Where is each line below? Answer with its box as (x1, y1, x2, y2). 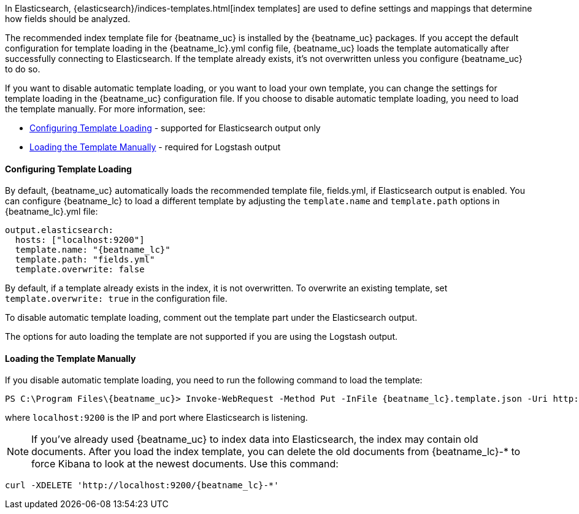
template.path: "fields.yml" (15, 255, 155, 265)
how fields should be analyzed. (5, 13, 131, 24)
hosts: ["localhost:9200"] (15, 235, 145, 245)
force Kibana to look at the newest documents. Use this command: (31, 458, 339, 470)
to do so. (5, 64, 40, 74)
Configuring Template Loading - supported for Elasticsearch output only (29, 123, 321, 133)
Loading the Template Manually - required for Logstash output (29, 142, 281, 152)
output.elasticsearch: (5, 225, 114, 236)
